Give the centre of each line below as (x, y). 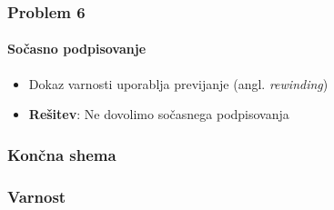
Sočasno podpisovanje (77, 49)
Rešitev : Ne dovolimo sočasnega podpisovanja (159, 114)
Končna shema (62, 154)
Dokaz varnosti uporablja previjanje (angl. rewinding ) (178, 83)
